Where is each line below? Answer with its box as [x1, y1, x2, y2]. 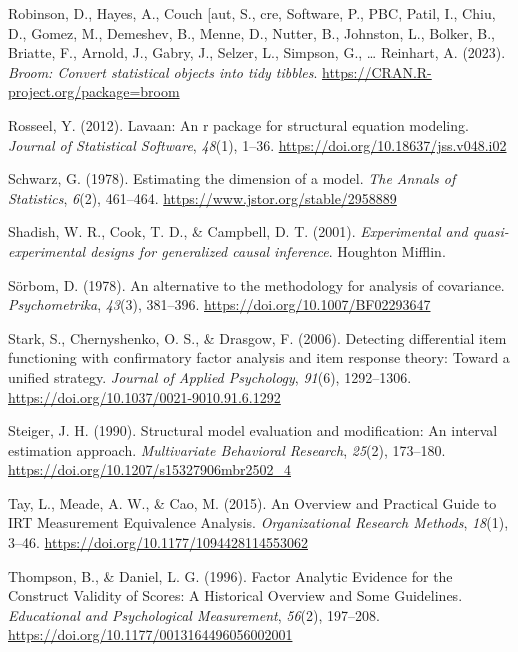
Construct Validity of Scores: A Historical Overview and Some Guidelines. [8, 585, 463, 606]
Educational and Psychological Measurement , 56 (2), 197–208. [8, 604, 380, 625]
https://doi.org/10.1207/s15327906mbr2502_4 [8, 459, 291, 480]
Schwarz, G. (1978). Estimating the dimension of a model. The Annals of [8, 168, 456, 189]
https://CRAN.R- [322, 61, 432, 82]
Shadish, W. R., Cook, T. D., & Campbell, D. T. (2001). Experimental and [8, 221, 468, 242]
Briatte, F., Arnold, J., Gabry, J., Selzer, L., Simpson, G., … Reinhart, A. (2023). [8, 42, 506, 63]
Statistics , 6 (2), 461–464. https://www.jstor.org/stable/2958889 [8, 187, 397, 208]
